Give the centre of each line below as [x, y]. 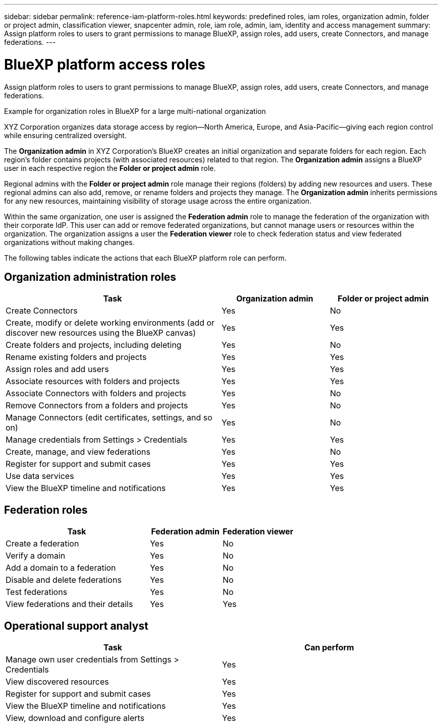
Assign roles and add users [57, 369]
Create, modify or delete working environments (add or [110, 323]
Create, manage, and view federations [78, 452]
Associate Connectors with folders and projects [96, 393]
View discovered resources [57, 682]
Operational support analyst [76, 626]
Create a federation [42, 544]
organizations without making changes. [69, 242]
